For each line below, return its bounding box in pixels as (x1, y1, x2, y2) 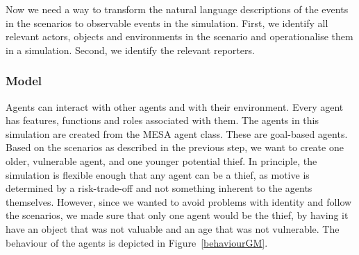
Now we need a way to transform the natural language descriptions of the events (6, 2, 349, 16)
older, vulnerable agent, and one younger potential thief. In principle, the (6, 153, 317, 168)
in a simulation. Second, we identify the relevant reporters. (6, 42, 255, 57)
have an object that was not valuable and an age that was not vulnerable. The (6, 221, 340, 236)
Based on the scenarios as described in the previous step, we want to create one (6, 140, 344, 155)
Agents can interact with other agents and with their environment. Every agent (6, 99, 344, 114)
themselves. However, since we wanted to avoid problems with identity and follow (6, 194, 352, 209)
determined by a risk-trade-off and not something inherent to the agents (6, 181, 312, 195)
